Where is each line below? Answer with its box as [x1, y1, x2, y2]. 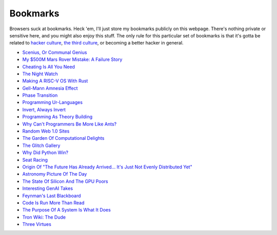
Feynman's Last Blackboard [22, 193, 82, 199]
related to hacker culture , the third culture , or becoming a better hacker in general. [9, 40, 184, 46]
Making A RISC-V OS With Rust [22, 78, 88, 84]
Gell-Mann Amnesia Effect [22, 85, 78, 91]
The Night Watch [22, 71, 58, 77]
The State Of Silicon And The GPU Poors [22, 178, 108, 184]
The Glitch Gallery [22, 142, 61, 148]
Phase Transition [22, 92, 58, 98]
